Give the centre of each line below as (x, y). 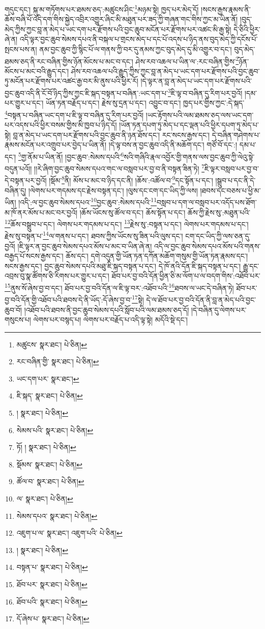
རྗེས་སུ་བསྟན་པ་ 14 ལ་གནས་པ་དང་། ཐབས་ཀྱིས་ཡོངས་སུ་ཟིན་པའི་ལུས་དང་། (94, 235)
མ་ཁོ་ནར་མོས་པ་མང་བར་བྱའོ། (41, 212)
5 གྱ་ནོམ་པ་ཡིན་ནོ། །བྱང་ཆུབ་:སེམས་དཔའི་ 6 (71, 156)
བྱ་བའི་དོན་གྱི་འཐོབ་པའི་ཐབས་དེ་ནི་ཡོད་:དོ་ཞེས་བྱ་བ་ (68, 299)
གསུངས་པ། (18, 320)
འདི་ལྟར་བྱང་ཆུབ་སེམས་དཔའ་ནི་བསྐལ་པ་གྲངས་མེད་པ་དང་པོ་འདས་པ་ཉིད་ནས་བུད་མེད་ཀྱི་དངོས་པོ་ (139, 39)
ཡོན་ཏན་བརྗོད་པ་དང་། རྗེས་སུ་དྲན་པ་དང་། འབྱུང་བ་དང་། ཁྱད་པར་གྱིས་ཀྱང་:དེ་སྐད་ (145, 103)
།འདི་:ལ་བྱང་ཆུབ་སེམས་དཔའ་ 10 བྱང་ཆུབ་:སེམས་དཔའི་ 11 (87, 201)
